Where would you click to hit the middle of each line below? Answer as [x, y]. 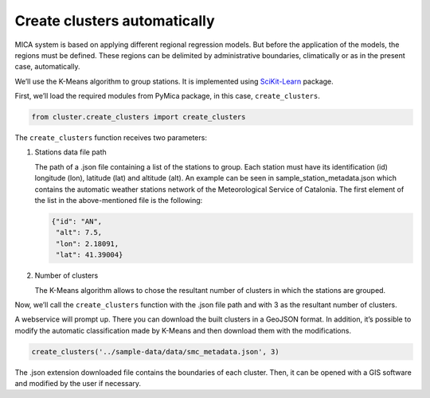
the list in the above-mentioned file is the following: [119, 201]
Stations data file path [70, 152]
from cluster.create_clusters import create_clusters [139, 117]
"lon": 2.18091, [88, 244]
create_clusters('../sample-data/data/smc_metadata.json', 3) [155, 351]
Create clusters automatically [115, 21]
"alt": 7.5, [79, 232]
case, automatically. [47, 67]
